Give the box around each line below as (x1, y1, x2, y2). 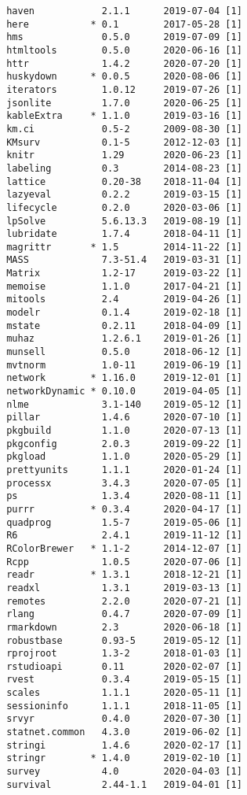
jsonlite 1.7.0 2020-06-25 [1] (6, 97, 242, 109)
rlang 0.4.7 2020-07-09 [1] (6, 608, 242, 620)
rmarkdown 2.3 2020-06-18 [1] (6, 621, 242, 633)
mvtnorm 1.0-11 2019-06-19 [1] (6, 359, 242, 371)
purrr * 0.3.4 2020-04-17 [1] (6, 503, 242, 515)
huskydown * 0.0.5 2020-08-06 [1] (6, 71, 242, 83)
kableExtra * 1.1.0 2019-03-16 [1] (6, 110, 242, 122)
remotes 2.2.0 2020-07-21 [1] (6, 595, 242, 607)
